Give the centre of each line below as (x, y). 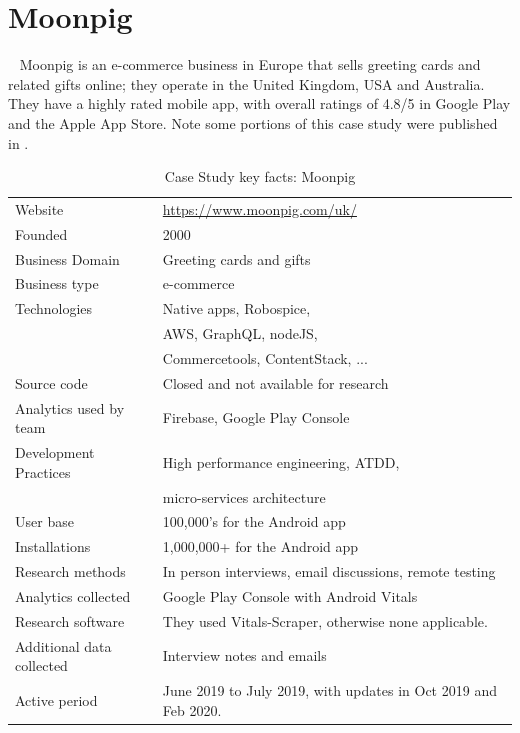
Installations (53, 546)
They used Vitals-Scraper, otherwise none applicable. (325, 620)
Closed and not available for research (275, 382)
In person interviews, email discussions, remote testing (329, 571)
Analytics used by (70, 407)
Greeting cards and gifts (236, 258)
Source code (51, 382)
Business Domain (67, 258)
